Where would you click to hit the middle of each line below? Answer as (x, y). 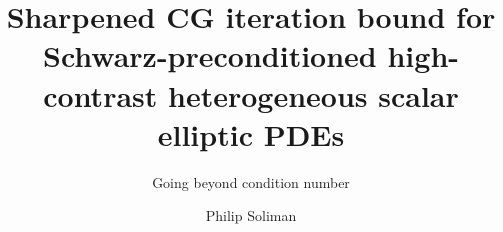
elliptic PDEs (251, 133)
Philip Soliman (251, 215)
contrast (100, 94)
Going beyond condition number (251, 181)
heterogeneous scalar (313, 94)
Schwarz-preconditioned (209, 55)
